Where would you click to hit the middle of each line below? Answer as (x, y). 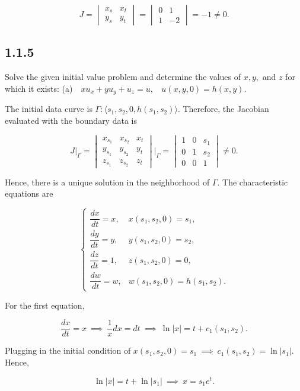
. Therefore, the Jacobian (223, 109)
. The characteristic (253, 182)
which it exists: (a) (39, 88)
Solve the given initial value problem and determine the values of (123, 77)
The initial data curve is (49, 109)
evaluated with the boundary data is (71, 120)
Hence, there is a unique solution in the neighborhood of (107, 182)
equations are (29, 193)
